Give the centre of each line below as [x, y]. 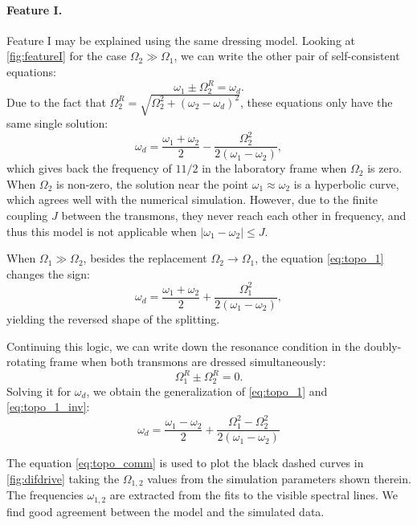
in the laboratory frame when [274, 168]
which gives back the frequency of [89, 168]
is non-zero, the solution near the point [153, 183]
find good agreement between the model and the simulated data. [166, 511]
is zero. [385, 168]
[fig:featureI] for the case [67, 56]
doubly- [383, 346]
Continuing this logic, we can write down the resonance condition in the [184, 346]
